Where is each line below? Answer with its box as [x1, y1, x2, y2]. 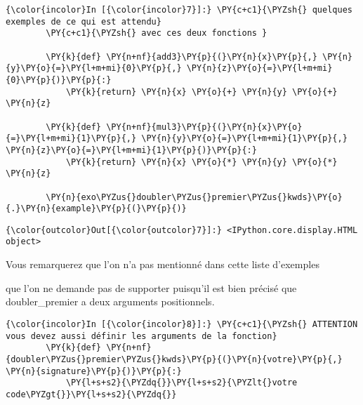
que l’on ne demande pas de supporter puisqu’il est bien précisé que [6, 280, 297, 295]
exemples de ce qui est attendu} [6, 16, 161, 27]
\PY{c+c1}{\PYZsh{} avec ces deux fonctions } [46, 28, 268, 39]
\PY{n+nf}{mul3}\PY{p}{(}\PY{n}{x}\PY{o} [106, 121, 303, 132]
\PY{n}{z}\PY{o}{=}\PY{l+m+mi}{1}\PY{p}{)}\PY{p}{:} [6, 145, 257, 155]
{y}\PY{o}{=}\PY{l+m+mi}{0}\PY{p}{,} [6, 63, 182, 74]
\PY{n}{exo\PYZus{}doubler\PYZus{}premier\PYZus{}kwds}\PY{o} [46, 192, 343, 202]
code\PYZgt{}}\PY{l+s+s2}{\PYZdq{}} [6, 389, 177, 399]
